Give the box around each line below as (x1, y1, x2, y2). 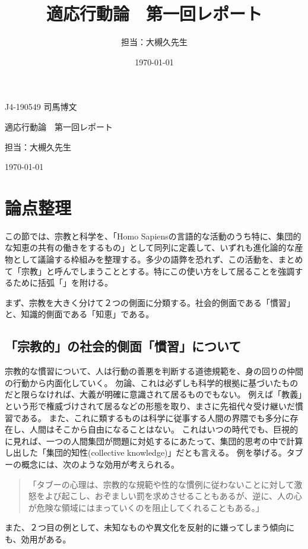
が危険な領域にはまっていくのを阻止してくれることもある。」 (28, 501, 264, 513)
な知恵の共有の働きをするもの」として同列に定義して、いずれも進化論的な (5, 241, 295, 254)
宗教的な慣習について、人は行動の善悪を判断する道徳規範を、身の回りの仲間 (5, 365, 303, 377)
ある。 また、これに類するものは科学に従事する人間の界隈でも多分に (21, 411, 290, 424)
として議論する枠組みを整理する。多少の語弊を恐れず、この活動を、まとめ (12, 253, 303, 265)
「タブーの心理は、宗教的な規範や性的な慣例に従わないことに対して (28, 478, 294, 490)
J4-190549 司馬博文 (5, 100, 77, 113)
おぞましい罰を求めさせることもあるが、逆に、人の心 (94, 490, 303, 502)
